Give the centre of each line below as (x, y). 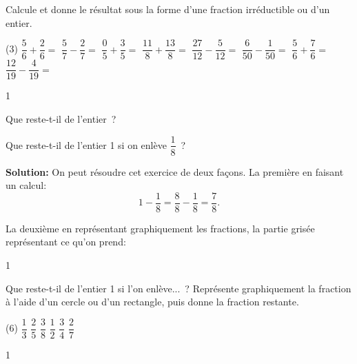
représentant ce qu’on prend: (66, 242)
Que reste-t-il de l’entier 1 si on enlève (86, 144)
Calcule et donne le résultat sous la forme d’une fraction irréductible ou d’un (168, 9)
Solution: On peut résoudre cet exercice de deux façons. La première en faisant (175, 171)
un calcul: (26, 185)
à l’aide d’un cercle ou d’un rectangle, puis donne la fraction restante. (152, 302)
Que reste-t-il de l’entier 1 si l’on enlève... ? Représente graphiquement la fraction (178, 288)
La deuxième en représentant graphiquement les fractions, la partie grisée (160, 228)
